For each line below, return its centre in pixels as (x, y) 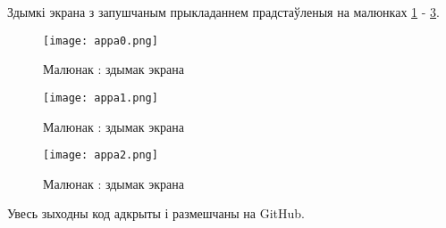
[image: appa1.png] (101, 98)
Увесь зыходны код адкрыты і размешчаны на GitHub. (156, 213)
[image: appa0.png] (101, 41)
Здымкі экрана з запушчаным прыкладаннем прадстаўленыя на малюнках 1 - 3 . (223, 12)
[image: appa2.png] (101, 155)
